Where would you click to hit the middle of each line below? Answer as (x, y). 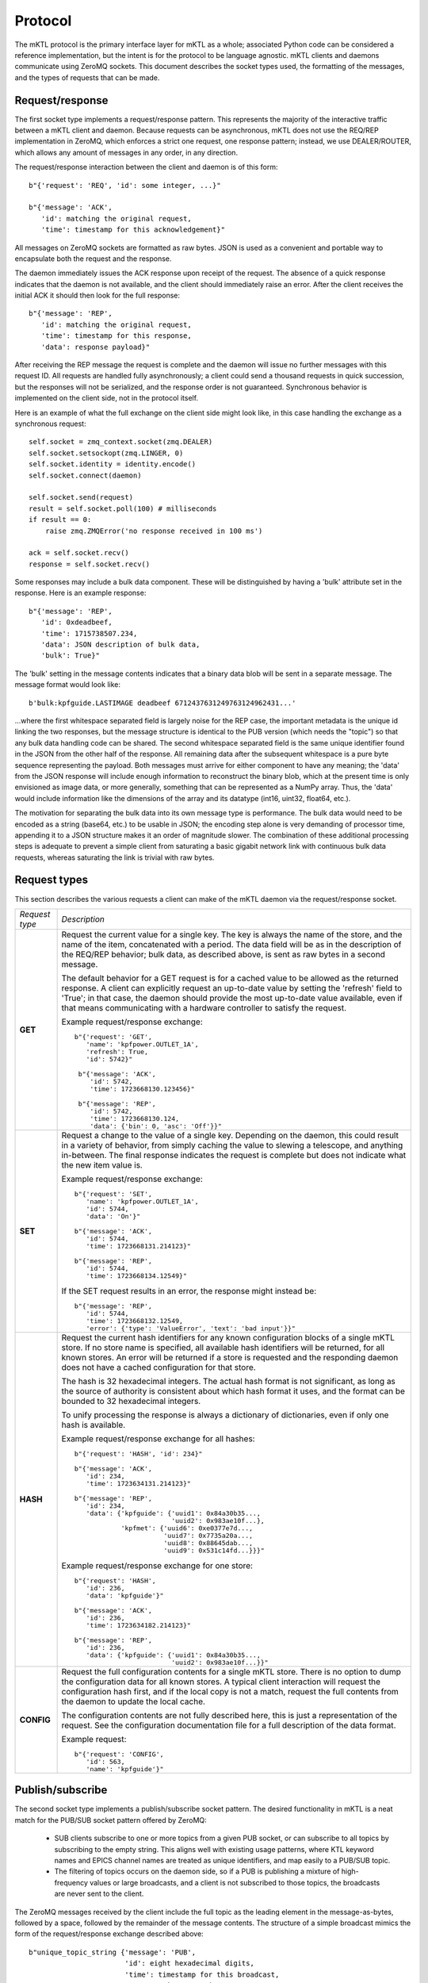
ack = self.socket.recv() (79, 553)
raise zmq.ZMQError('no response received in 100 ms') (154, 531)
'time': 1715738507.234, (89, 633)
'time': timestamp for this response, (116, 336)
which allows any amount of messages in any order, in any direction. (126, 152)
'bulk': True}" (71, 656)
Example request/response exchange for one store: (157, 1565)
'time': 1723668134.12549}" (137, 1276)
